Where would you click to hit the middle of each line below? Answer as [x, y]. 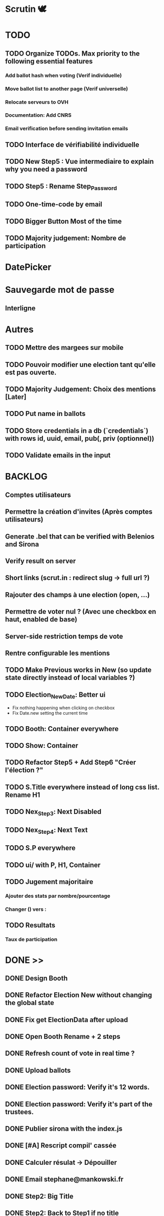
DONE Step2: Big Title [39, 1196]
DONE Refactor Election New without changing [79, 995]
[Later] [16, 397]
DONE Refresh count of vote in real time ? [70, 1053]
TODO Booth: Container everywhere [62, 729]
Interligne [20, 308]
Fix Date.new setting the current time [50, 713]
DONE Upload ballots [38, 1070]
